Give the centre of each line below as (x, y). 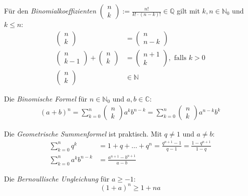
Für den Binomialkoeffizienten (50, 10)
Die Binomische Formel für (46, 98)
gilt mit (188, 10)
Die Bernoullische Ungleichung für (57, 178)
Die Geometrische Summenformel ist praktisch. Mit (83, 134)
